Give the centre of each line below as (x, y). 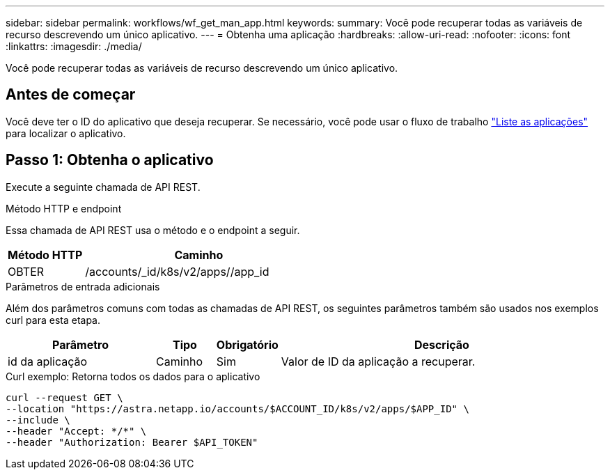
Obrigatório (247, 344)
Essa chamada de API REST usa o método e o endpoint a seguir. (153, 230)
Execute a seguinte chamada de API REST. (103, 187)
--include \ (38, 420)
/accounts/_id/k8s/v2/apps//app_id (177, 271)
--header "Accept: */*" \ (76, 431)
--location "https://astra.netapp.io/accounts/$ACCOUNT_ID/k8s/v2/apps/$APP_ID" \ (237, 408)
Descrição (441, 344)
